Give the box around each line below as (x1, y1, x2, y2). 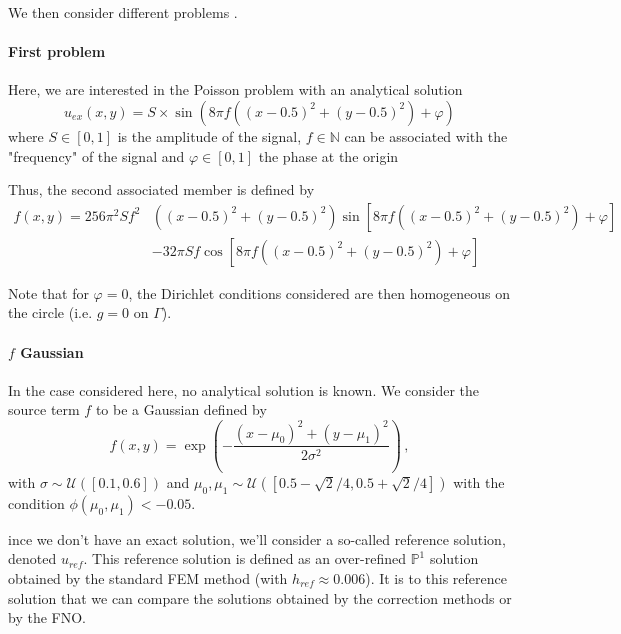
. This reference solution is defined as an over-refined (83, 548, 406, 569)
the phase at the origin (258, 145, 399, 166)
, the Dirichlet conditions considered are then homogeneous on (128, 282, 511, 303)
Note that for (8, 282, 89, 303)
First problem (8, 41, 106, 62)
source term (8, 399, 80, 420)
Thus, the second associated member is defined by (8, 179, 315, 200)
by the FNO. (8, 607, 86, 628)
